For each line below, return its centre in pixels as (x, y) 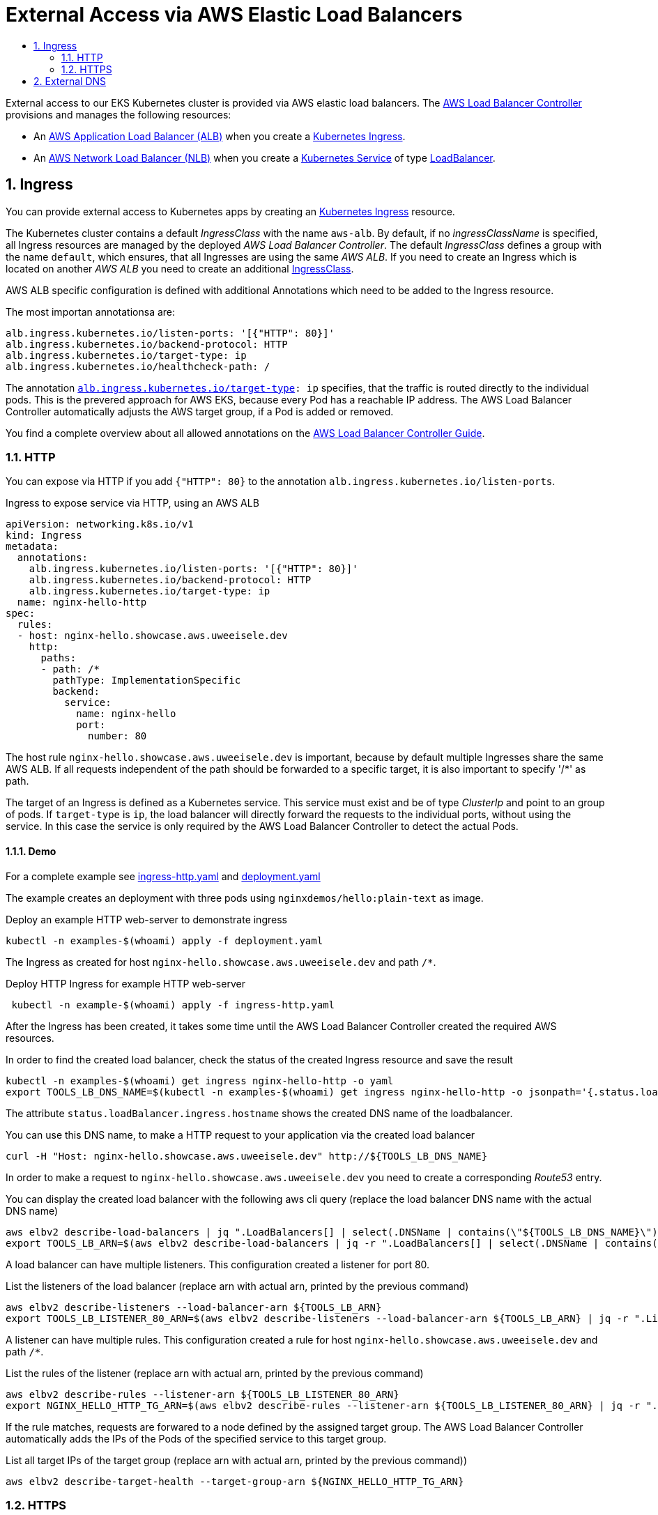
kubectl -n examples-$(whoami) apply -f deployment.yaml (164, 940)
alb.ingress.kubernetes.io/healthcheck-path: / (138, 366)
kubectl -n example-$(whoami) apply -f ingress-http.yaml (173, 1005)
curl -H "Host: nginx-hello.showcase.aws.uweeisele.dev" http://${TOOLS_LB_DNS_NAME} (247, 1156)
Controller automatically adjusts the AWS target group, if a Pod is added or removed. (200, 411)
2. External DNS (70, 81)
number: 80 (117, 736)
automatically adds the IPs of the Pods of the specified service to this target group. (196, 1438)
